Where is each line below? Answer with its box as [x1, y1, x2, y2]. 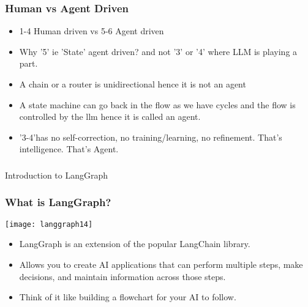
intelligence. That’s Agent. [19, 142, 119, 155]
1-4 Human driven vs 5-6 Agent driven [19, 24, 164, 37]
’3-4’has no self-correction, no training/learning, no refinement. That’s [19, 130, 282, 143]
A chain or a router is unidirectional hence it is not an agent [19, 78, 246, 90]
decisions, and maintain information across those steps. [19, 270, 226, 283]
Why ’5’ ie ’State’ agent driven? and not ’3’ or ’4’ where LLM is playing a [19, 45, 298, 57]
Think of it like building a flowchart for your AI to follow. [19, 290, 236, 303]
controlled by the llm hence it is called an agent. [19, 110, 201, 123]
